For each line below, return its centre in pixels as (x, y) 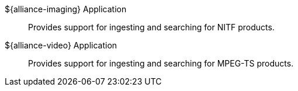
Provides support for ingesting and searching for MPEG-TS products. (161, 63)
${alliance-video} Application (61, 45)
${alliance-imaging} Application (66, 9)
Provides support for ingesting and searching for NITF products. (151, 27)
